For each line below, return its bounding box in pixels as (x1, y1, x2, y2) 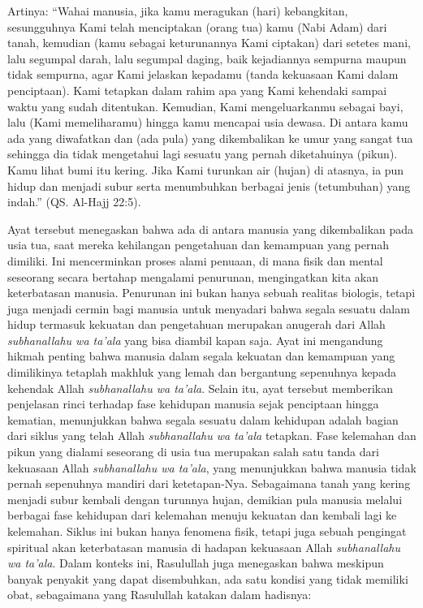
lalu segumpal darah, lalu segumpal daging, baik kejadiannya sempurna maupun (7, 50, 407, 67)
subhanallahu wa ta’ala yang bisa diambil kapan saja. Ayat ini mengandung (7, 331, 383, 348)
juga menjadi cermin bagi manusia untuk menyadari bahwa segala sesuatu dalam (7, 300, 410, 317)
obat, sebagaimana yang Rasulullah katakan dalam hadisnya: (7, 586, 312, 603)
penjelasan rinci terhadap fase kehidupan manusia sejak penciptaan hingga (7, 395, 379, 412)
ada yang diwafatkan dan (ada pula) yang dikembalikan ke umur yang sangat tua (7, 129, 413, 146)
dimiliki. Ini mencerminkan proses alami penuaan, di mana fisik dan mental (7, 252, 383, 269)
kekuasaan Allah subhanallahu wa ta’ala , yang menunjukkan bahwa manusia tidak (7, 459, 417, 476)
